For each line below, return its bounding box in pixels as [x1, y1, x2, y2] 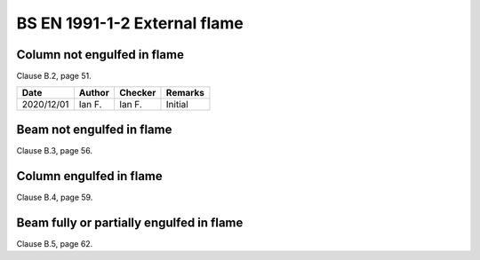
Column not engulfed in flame [16, 47, 184, 62]
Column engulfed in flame [16, 169, 164, 184]
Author [78, 87, 110, 99]
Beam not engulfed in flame [16, 122, 172, 137]
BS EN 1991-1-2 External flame [16, 13, 244, 33]
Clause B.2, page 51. [16, 71, 92, 82]
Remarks [165, 87, 204, 99]
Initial [165, 98, 188, 111]
